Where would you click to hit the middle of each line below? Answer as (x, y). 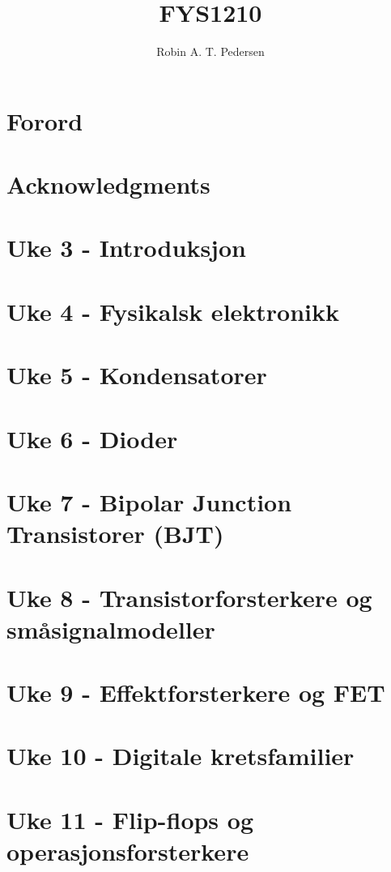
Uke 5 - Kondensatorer (137, 375)
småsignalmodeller (111, 628)
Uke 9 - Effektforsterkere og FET (196, 692)
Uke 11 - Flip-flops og (130, 819)
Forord (45, 120)
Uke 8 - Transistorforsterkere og (189, 597)
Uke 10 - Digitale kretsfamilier (181, 756)
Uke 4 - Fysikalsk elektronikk (173, 311)
